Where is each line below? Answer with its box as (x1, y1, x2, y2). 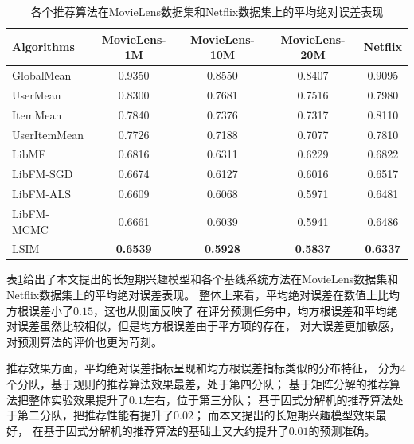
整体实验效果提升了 (28, 391, 129, 407)
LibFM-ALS (12, 185, 72, 202)
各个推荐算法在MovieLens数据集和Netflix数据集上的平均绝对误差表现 (30, 3, 384, 19)
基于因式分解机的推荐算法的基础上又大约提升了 (43, 422, 289, 438)
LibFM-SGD (12, 166, 73, 182)
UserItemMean (12, 126, 84, 142)
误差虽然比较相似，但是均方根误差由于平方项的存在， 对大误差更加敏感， (17, 317, 400, 334)
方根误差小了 (6, 302, 73, 318)
